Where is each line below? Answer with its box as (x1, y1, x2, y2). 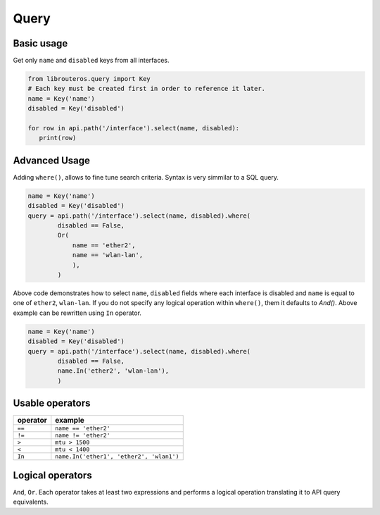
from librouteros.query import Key (27, 75, 151, 83)
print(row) (39, 134, 77, 142)
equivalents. (13, 497, 49, 507)
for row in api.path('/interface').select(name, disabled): (27, 124, 240, 132)
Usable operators (13, 397, 91, 409)
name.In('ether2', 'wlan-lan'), (57, 367, 169, 375)
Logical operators (13, 469, 92, 481)
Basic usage (13, 37, 68, 49)
